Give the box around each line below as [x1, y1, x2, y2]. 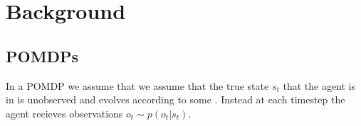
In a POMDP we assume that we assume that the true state [6, 78, 269, 93]
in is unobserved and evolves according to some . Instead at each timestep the [6, 92, 345, 107]
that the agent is [283, 78, 356, 93]
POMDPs [6, 45, 79, 67]
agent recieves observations [6, 105, 123, 120]
